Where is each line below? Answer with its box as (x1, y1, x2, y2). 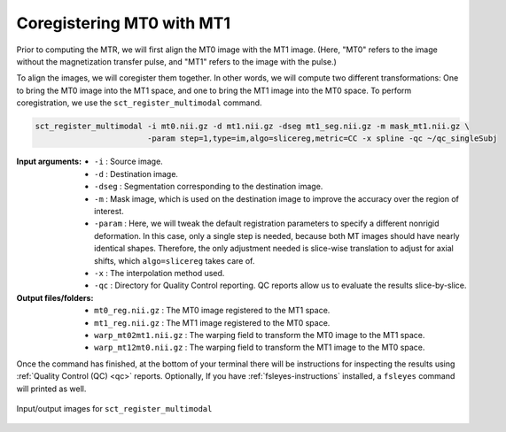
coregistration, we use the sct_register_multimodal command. (16, 97, 262, 108)
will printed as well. (16, 383, 87, 394)
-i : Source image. (94, 156, 163, 167)
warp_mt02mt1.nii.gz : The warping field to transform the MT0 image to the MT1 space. (94, 329, 425, 340)
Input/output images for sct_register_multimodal (16, 403, 213, 413)
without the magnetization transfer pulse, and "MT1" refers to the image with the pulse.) (16, 56, 337, 66)
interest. (94, 206, 124, 217)
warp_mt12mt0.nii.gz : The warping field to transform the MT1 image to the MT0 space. (94, 342, 425, 353)
